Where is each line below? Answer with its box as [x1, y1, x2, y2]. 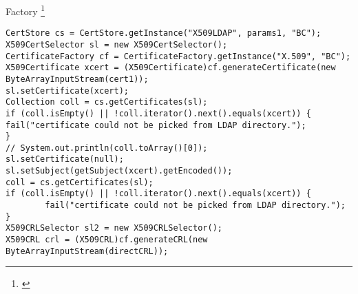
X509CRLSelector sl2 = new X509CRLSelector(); [6, 223, 222, 233]
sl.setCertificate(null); [6, 154, 124, 165]
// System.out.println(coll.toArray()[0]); [6, 143, 208, 153]
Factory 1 [6, 2, 45, 18]
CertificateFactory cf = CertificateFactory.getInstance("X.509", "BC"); [6, 51, 351, 61]
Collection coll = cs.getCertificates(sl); [6, 97, 208, 107]
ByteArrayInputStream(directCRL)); [6, 246, 169, 256]
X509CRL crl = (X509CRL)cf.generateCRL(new [6, 235, 208, 245]
